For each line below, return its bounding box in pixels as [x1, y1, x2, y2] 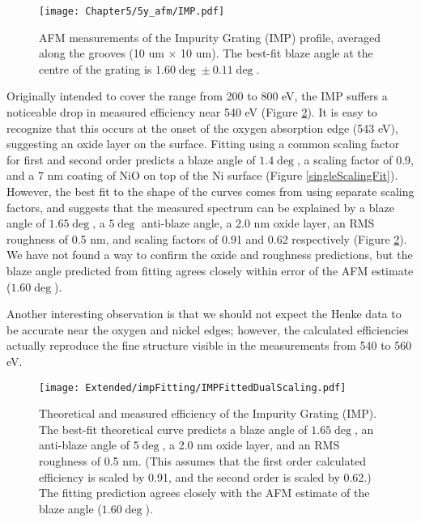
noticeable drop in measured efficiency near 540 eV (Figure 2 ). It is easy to [6, 104, 377, 121]
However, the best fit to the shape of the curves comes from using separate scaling [6, 183, 415, 199]
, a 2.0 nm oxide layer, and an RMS [162, 436, 340, 453]
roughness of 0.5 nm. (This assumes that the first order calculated [39, 452, 366, 469]
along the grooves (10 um [39, 45, 164, 62]
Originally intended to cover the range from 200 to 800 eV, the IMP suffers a [6, 87, 388, 104]
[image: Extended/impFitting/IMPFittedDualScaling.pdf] [39, 381, 347, 393]
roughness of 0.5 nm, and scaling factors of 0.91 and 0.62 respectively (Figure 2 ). [6, 230, 407, 247]
